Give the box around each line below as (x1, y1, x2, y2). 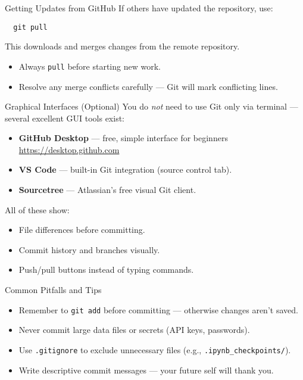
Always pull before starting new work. (18, 60, 161, 72)
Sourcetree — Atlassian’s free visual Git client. (18, 183, 196, 196)
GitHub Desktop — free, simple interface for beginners (18, 132, 228, 144)
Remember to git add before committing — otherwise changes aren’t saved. (18, 303, 298, 316)
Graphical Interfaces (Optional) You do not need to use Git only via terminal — (5, 100, 298, 113)
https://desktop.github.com (18, 143, 120, 155)
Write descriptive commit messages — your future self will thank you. (18, 363, 274, 376)
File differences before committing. (18, 223, 145, 236)
